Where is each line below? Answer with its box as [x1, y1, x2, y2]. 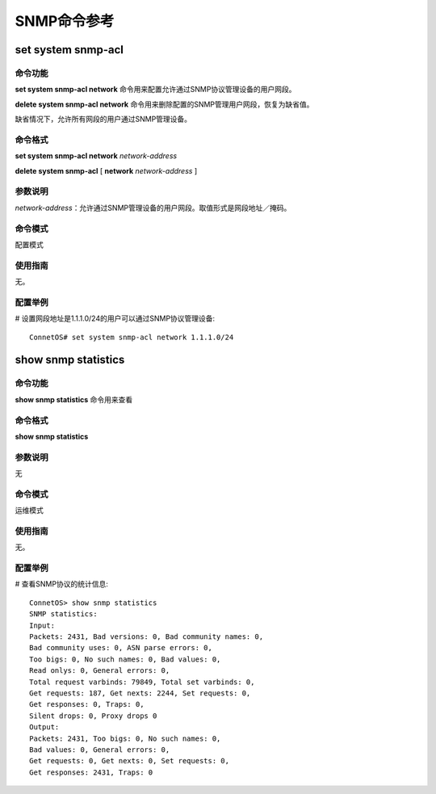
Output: [29, 723, 60, 732]
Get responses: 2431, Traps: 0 [29, 767, 153, 777]
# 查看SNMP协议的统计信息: [15, 579, 108, 589]
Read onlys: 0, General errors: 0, [29, 666, 170, 675]
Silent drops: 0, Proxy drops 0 [29, 711, 157, 720]
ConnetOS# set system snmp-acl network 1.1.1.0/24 [29, 332, 234, 342]
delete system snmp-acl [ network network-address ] [15, 166, 198, 175]
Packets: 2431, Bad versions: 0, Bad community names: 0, [29, 632, 264, 641]
